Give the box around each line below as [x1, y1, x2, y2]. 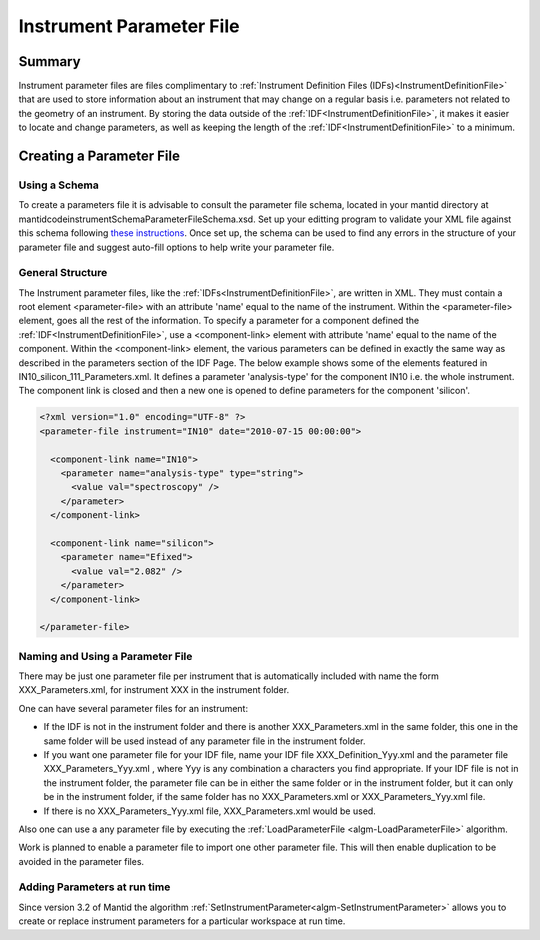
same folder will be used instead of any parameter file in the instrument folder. [43, 735, 366, 747]
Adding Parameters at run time [18, 880, 171, 894]
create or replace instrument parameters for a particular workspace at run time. [18, 915, 346, 927]
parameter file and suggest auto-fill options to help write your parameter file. [18, 241, 335, 253]
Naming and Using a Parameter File [18, 649, 193, 663]
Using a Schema [18, 178, 100, 192]
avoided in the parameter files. [18, 855, 145, 867]
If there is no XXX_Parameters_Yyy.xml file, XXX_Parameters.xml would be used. [43, 805, 377, 817]
